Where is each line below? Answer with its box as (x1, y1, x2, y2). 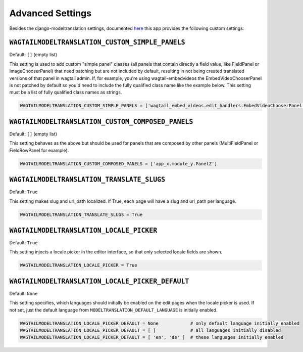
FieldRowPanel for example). (9, 147, 69, 153)
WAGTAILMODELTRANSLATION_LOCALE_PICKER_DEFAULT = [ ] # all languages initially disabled (20, 328, 281, 333)
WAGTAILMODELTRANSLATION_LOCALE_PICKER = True (20, 262, 137, 268)
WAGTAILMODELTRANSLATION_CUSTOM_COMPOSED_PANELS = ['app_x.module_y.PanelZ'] (20, 161, 217, 166)
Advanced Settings (9, 8, 92, 19)
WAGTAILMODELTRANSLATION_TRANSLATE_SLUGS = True (20, 211, 143, 217)
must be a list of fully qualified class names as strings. (9, 89, 122, 96)
